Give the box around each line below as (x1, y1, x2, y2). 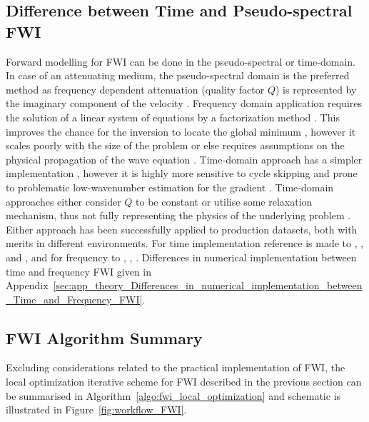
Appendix (6, 278, 49, 293)
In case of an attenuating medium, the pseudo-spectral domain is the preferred (6, 68, 350, 83)
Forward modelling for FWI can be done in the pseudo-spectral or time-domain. (6, 54, 355, 69)
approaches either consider (6, 194, 121, 209)
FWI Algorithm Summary (6, 326, 203, 348)
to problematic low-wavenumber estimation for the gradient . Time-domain (6, 179, 334, 194)
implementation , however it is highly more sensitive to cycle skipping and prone (6, 166, 358, 181)
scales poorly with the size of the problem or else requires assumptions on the (6, 138, 345, 153)
